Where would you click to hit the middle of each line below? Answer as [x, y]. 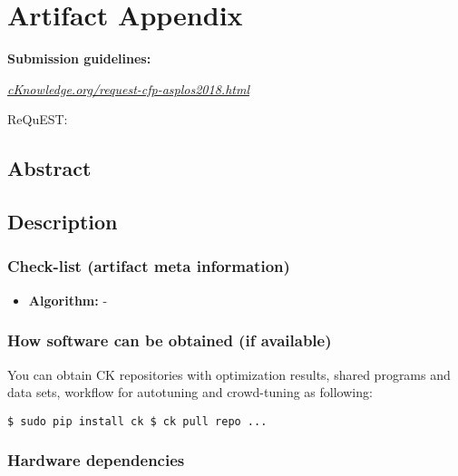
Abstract [49, 168]
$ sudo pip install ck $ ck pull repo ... [137, 421]
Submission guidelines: [79, 58]
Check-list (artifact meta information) [149, 266]
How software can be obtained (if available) [170, 340]
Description [63, 222]
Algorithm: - [68, 300]
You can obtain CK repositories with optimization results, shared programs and [229, 374]
